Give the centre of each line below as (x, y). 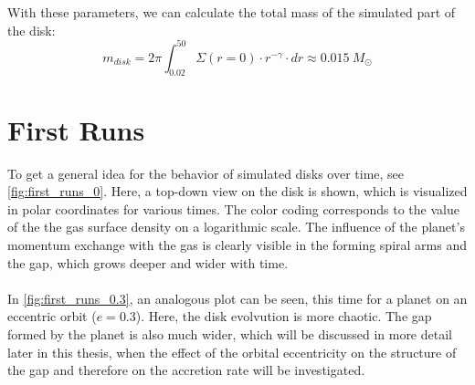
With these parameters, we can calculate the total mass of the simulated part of (232, 12)
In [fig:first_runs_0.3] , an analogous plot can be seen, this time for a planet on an (237, 298)
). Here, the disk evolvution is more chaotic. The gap (284, 316)
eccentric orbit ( (52, 316)
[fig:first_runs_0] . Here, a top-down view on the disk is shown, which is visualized (237, 191)
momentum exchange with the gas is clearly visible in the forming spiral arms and (237, 244)
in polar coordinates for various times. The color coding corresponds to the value (233, 208)
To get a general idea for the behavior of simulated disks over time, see (206, 173)
